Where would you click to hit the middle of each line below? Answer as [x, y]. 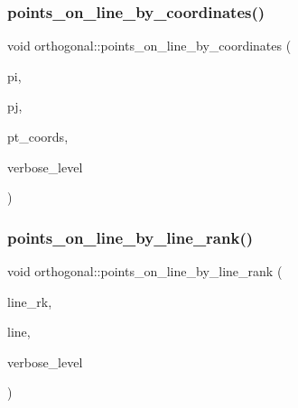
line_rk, [30, 301]
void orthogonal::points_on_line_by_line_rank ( [145, 271]
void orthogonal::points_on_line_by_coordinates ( [149, 46]
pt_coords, [38, 136]
